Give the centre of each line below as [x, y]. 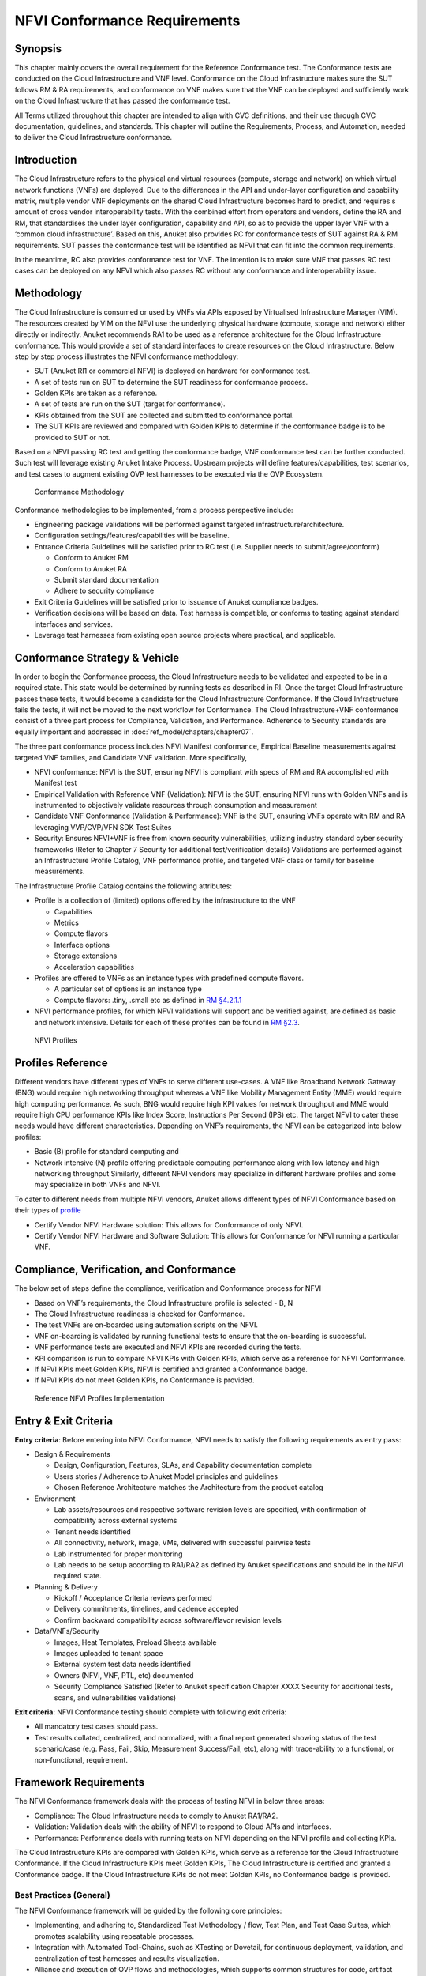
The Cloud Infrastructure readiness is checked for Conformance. [140, 1314]
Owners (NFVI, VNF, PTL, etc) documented [124, 1675]
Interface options [82, 945]
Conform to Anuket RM [92, 558]
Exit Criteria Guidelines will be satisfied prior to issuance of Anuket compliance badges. [176, 601]
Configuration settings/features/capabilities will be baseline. [132, 535]
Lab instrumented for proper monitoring [118, 1554]
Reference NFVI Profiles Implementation [99, 1398]
